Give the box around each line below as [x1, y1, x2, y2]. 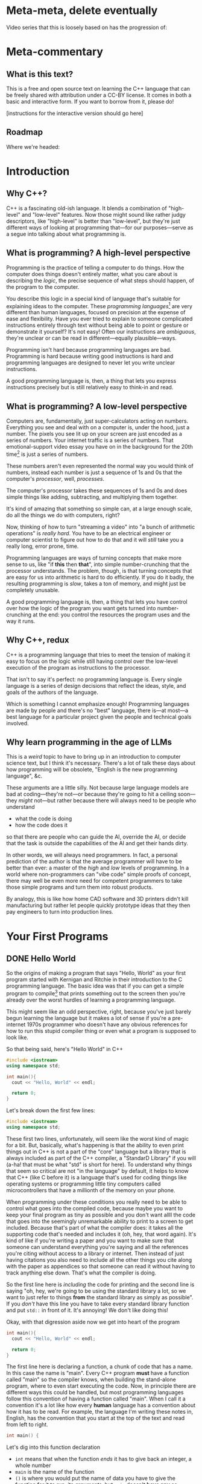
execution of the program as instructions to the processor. [6, 664, 151, 671]
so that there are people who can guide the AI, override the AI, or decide [6, 833, 186, 840]
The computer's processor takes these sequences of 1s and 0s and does [6, 487, 188, 494]
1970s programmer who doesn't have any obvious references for [27, 1021, 188, 1028]
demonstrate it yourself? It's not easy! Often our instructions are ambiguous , [6, 328, 196, 335]
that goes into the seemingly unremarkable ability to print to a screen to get [6, 1218, 194, 1225]
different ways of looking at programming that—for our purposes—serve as [6, 223, 194, 231]
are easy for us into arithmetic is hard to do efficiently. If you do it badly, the [6, 573, 194, 581]
